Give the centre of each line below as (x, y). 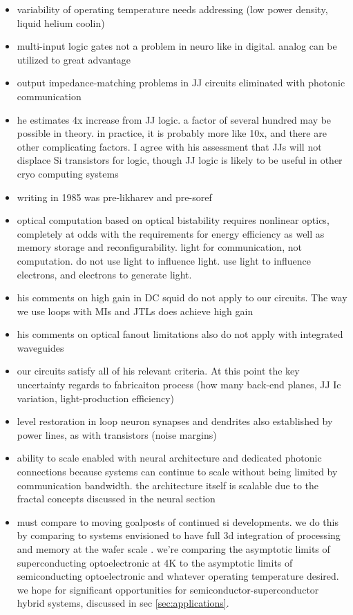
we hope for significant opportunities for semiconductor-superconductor (168, 589)
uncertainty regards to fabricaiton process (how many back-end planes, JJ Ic (179, 385)
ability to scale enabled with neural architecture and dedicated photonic (169, 458)
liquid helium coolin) (61, 22)
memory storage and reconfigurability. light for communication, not (159, 247)
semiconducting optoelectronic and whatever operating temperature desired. (178, 576)
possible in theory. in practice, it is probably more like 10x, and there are (172, 133)
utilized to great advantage (74, 59)
